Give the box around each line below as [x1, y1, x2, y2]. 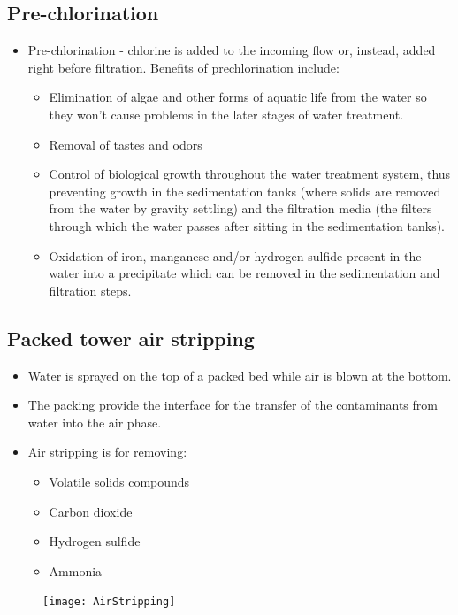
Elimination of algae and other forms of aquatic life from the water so [49, 88, 427, 106]
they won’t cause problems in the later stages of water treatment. [49, 104, 404, 123]
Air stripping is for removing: [27, 442, 187, 461]
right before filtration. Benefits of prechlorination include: [27, 58, 340, 76]
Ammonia [49, 561, 103, 580]
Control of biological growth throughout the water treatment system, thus [49, 165, 451, 183]
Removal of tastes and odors [49, 135, 202, 153]
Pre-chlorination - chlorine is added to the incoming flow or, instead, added [27, 41, 436, 59]
